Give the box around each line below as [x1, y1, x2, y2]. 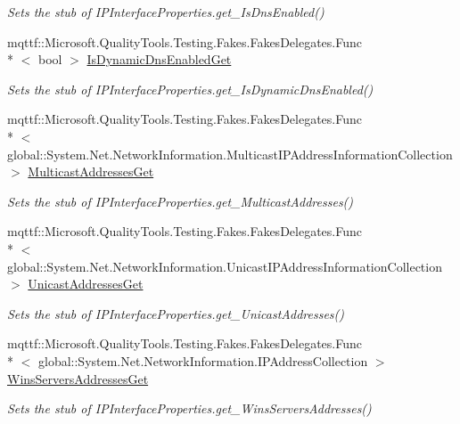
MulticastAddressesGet [28, 162, 154, 181]
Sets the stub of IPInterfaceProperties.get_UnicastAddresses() [7, 304, 345, 322]
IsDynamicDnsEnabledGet [86, 50, 232, 69]
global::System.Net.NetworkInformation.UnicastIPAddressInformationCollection [7, 257, 442, 275]
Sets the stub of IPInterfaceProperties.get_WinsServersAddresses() [7, 399, 372, 418]
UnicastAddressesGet [28, 274, 144, 293]
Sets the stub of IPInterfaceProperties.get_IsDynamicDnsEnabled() [7, 79, 374, 98]
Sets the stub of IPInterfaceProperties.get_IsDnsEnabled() [7, 3, 324, 20]
